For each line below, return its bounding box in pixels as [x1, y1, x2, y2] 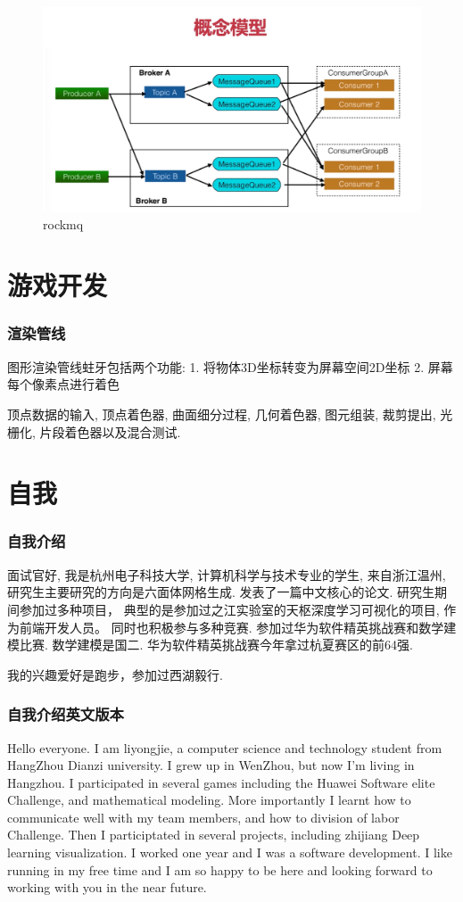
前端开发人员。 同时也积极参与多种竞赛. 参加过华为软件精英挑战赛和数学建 [19, 617, 457, 636]
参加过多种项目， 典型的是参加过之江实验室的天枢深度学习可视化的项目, [19, 600, 440, 618]
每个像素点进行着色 [7, 375, 120, 393]
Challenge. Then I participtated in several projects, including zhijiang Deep [7, 825, 420, 844]
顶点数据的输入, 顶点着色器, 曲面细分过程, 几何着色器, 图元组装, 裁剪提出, [7, 404, 436, 423]
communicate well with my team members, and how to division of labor [7, 807, 400, 826]
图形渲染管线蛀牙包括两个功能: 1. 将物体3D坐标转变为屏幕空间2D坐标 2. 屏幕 [7, 357, 453, 376]
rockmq [43, 214, 84, 233]
